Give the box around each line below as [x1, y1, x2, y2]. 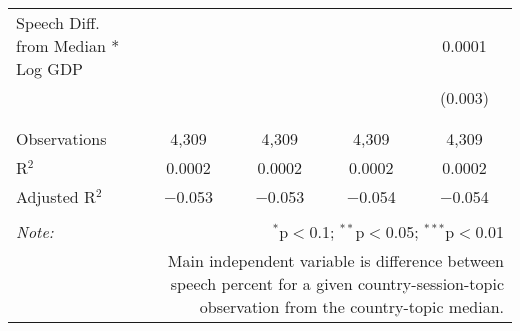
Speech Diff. [16, 11, 100, 34]
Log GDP [16, 57, 84, 80]
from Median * [16, 34, 120, 57]
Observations [16, 127, 107, 150]
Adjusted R [16, 185, 96, 208]
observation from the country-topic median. [199, 295, 504, 318]
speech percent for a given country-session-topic [170, 272, 504, 295]
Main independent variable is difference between [167, 249, 504, 272]
